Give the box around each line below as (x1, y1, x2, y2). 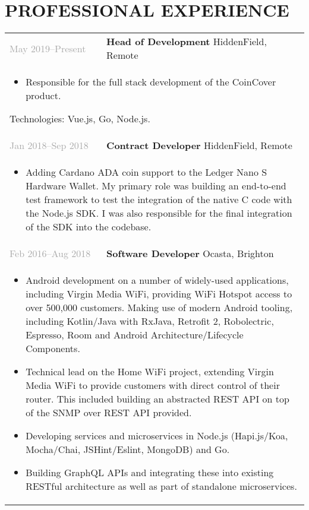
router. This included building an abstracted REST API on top (26, 392, 289, 406)
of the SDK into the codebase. (26, 220, 152, 234)
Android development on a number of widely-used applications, (26, 273, 289, 287)
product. (26, 88, 61, 103)
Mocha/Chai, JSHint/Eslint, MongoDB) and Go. (26, 442, 230, 457)
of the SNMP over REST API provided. (26, 406, 192, 420)
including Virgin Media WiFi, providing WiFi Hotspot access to (26, 287, 292, 301)
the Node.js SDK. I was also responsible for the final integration (26, 206, 292, 220)
